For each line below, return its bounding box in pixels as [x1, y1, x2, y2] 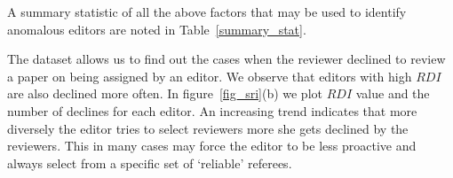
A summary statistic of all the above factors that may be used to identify [7, 3, 407, 20]
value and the [355, 84, 430, 103]
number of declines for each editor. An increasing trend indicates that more [7, 101, 417, 120]
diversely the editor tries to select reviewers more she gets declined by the [7, 119, 409, 137]
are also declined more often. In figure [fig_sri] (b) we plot [7, 84, 322, 103]
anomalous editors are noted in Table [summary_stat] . [7, 19, 306, 38]
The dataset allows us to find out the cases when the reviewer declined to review [7, 50, 446, 68]
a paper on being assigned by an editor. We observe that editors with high [7, 66, 412, 85]
